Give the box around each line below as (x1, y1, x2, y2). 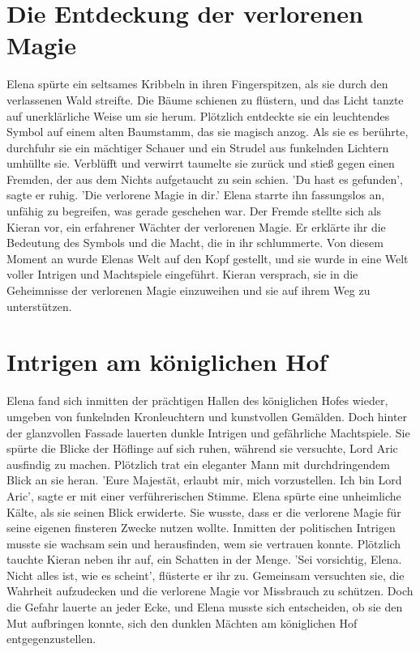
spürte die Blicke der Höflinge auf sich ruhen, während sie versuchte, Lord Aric (6, 440, 398, 457)
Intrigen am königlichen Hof (6, 345, 328, 378)
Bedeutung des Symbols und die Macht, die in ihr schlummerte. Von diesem (6, 234, 384, 251)
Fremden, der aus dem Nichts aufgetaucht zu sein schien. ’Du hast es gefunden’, (6, 170, 403, 187)
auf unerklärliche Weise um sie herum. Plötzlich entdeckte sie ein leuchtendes (6, 107, 390, 124)
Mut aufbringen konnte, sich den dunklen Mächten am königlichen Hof (6, 614, 358, 631)
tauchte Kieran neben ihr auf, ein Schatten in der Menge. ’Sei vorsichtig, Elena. (6, 551, 402, 568)
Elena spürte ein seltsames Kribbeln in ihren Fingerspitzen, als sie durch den (6, 75, 388, 92)
